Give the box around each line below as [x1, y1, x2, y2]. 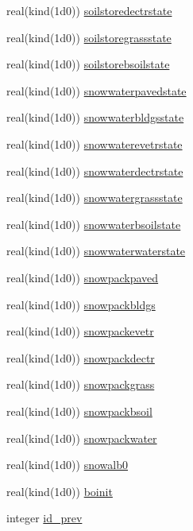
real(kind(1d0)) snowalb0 [6, 456, 128, 473]
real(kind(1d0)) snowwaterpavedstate [6, 82, 187, 99]
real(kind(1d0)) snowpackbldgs [6, 296, 156, 312]
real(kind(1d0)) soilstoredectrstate [6, 2, 172, 18]
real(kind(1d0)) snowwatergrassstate [6, 189, 183, 206]
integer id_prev [6, 510, 83, 526]
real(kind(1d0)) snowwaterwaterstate [6, 242, 186, 259]
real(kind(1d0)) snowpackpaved [6, 269, 159, 285]
